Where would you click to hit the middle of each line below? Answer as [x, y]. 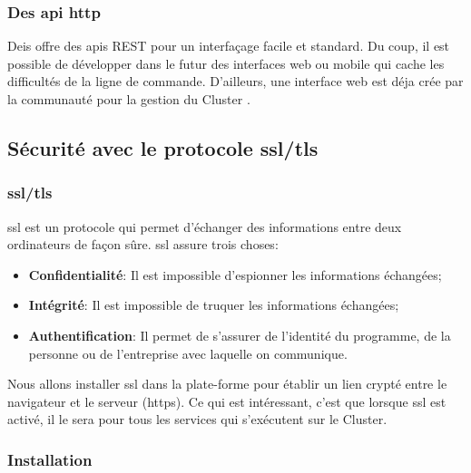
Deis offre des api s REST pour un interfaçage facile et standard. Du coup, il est [229, 46]
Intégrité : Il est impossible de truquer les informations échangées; [214, 305]
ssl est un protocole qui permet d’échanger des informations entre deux [205, 226]
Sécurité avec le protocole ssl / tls [163, 147]
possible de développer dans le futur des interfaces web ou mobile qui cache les [226, 63]
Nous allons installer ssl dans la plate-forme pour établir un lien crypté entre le [227, 384]
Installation [50, 459]
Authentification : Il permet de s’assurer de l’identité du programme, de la [240, 335]
